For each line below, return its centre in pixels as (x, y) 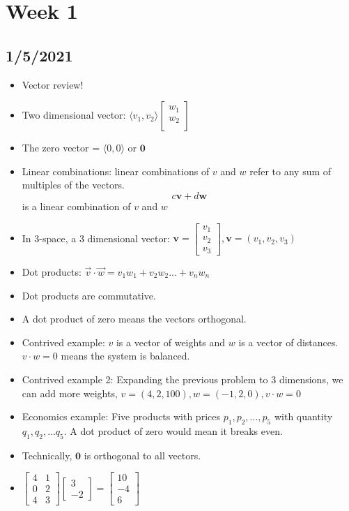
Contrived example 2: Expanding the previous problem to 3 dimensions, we (183, 379)
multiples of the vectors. (73, 185)
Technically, (47, 455)
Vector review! (53, 84)
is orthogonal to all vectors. (142, 455)
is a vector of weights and (171, 342)
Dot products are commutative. (89, 295)
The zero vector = (61, 148)
